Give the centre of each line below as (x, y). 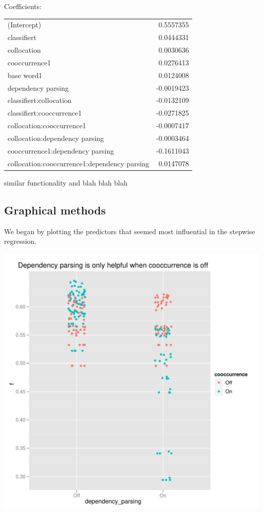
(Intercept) (25, 25)
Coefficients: (23, 6)
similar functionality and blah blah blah (66, 182)
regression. (20, 241)
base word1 (25, 75)
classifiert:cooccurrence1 (45, 113)
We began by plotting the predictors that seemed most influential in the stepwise (130, 231)
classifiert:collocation (40, 100)
